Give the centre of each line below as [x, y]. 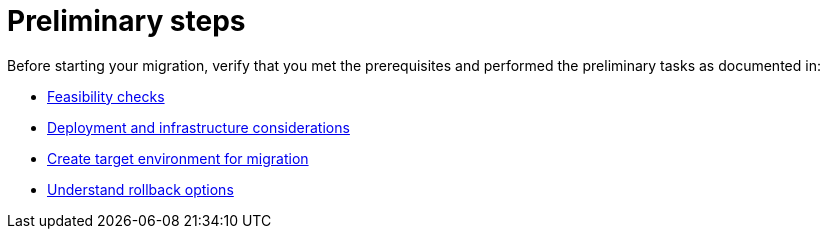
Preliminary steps [126, 21]
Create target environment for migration [178, 158]
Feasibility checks [106, 96]
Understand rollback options [140, 189]
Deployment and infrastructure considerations [198, 127]
